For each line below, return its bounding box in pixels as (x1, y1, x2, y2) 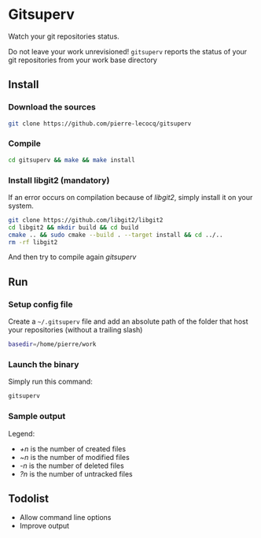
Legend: (8, 429, 35, 438)
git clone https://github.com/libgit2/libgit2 (8, 216, 164, 224)
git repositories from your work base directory (8, 55, 157, 65)
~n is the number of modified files (19, 452, 130, 462)
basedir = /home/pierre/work (8, 340, 97, 348)
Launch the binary (8, 358, 79, 369)
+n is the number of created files (19, 443, 127, 454)
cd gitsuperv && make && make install (8, 156, 135, 164)
